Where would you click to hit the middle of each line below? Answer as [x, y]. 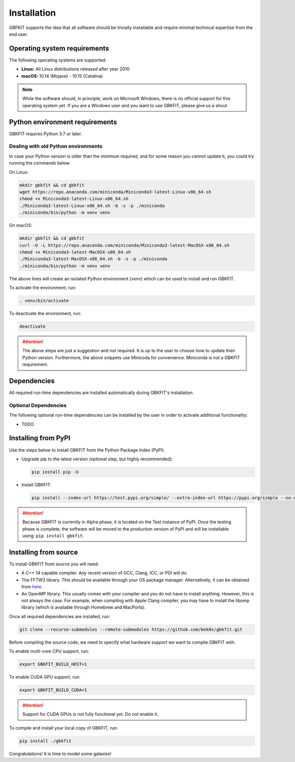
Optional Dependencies [38, 405]
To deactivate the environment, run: [45, 313]
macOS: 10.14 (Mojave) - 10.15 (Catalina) [62, 76]
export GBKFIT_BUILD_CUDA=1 [53, 690]
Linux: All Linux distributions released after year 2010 [75, 69]
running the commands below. [40, 163]
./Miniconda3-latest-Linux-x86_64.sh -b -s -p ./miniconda [92, 206]
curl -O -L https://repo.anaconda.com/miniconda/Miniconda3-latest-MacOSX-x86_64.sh [124, 245]
